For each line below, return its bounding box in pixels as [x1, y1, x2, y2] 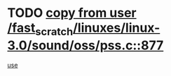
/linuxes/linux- [72, 20, 160, 36]
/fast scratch [7, 20, 74, 38]
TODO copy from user [7, 5, 137, 21]
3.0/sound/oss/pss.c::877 [7, 37, 164, 53]
